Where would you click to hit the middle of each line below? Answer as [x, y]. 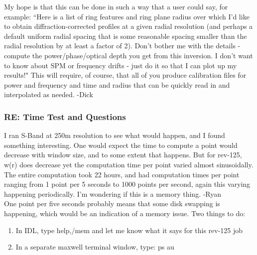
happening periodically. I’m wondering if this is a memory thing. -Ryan [113, 193]
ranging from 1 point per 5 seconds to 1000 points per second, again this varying [127, 184]
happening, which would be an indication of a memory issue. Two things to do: [125, 213]
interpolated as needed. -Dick [49, 94]
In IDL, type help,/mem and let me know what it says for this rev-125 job [129, 230]
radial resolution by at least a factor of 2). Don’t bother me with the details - [122, 46]
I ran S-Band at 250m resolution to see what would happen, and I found [115, 135]
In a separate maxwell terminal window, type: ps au [95, 247]
